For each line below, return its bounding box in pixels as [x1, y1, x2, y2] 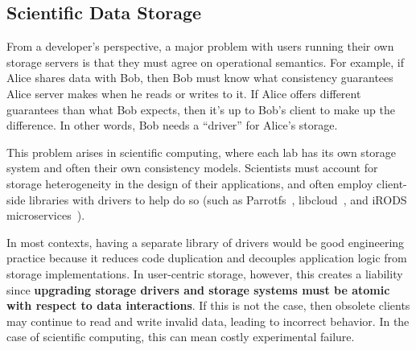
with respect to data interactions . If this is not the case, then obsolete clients [6, 297, 410, 314]
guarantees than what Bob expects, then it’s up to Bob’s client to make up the [6, 101, 395, 117]
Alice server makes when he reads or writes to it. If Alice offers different [6, 84, 361, 101]
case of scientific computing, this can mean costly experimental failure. [6, 328, 355, 345]
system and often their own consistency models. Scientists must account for [6, 159, 378, 176]
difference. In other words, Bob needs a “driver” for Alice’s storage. [6, 117, 338, 134]
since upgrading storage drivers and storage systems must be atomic [6, 281, 390, 298]
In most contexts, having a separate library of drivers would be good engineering [6, 233, 405, 250]
